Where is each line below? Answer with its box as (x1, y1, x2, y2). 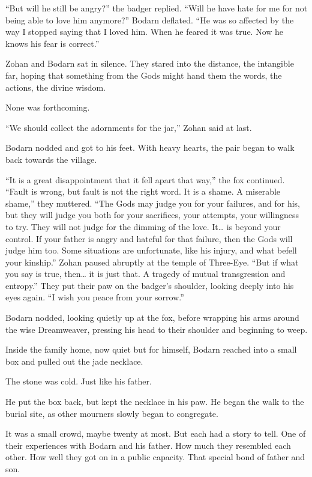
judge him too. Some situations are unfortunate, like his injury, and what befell (5, 244, 297, 257)
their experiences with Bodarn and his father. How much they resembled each (5, 439, 291, 451)
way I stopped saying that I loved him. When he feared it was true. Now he (5, 25, 284, 38)
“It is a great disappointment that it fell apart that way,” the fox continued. (5, 173, 285, 186)
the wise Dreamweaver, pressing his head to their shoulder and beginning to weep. (5, 323, 308, 335)
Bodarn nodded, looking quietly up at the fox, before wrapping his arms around (5, 311, 299, 324)
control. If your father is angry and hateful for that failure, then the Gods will (5, 232, 293, 245)
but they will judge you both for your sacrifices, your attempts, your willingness (5, 208, 299, 221)
